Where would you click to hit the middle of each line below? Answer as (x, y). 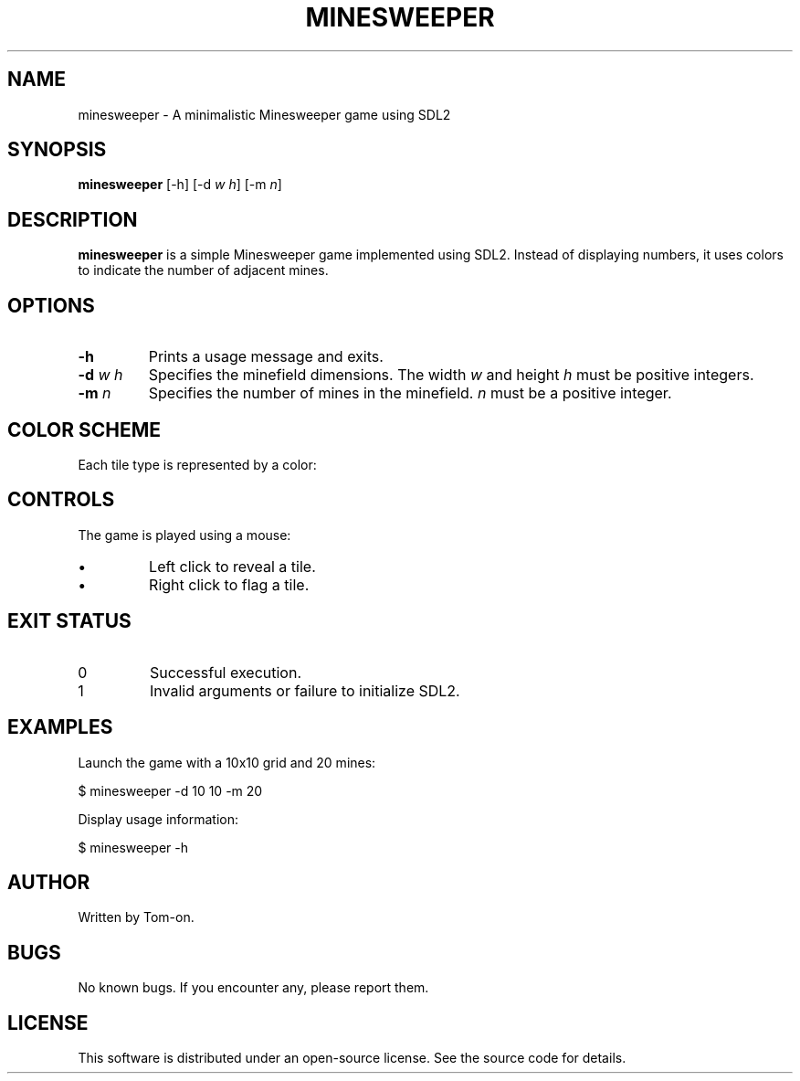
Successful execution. (226, 672)
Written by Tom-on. (136, 917)
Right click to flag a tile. (229, 584)
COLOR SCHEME (84, 429)
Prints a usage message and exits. (266, 357)
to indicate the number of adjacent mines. (203, 270)
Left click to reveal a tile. (232, 566)
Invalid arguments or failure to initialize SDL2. (305, 690)
